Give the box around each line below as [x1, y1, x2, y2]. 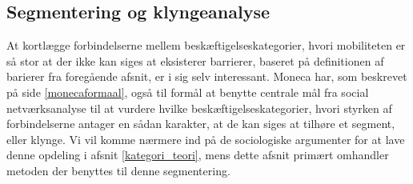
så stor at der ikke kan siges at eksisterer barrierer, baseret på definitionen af [6, 52, 384, 69]
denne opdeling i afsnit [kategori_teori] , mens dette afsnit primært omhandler [6, 146, 389, 163]
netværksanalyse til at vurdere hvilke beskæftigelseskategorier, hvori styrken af [6, 99, 392, 116]
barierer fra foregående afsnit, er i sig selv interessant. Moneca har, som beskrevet [6, 68, 407, 85]
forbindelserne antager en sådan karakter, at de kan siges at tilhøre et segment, [6, 115, 395, 132]
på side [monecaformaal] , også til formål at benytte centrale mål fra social [6, 83, 369, 100]
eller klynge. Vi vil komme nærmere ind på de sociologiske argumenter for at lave [6, 130, 405, 147]
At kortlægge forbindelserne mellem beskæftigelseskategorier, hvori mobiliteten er [6, 37, 406, 54]
